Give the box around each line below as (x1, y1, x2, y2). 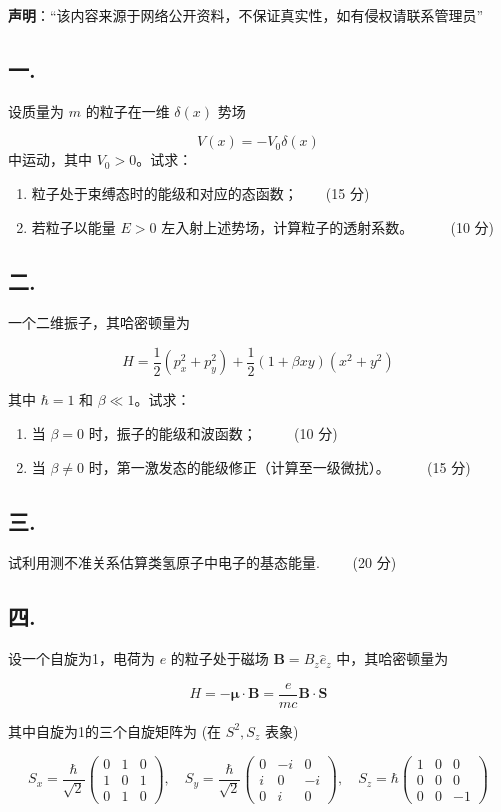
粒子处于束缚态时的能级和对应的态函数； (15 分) (31, 182, 370, 203)
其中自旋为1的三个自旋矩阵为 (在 (8, 720, 222, 741)
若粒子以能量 (31, 216, 116, 237)
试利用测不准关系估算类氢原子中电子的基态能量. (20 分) (8, 552, 397, 573)
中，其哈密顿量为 (336, 648, 449, 669)
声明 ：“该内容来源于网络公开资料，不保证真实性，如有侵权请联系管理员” (8, 5, 484, 25)
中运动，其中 (8, 149, 92, 170)
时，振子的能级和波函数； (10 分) (88, 423, 338, 444)
